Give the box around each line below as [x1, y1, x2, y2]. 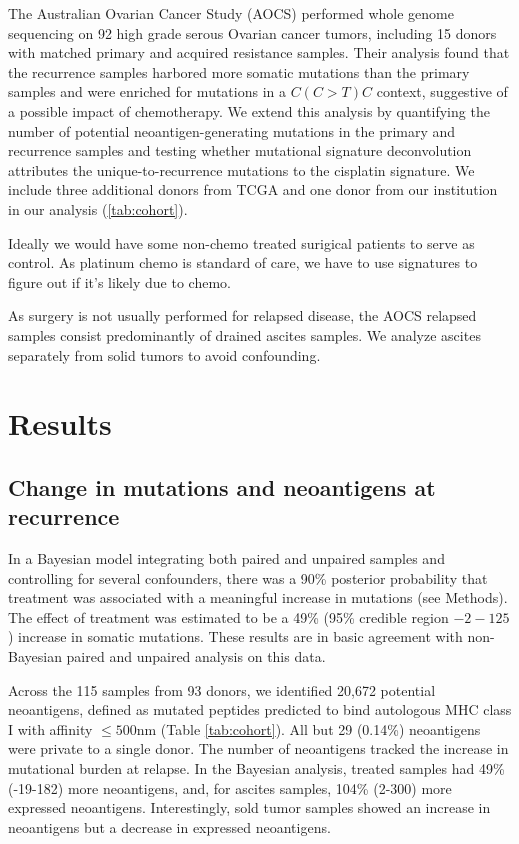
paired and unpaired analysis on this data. [66, 646, 326, 667]
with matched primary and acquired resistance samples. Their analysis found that [8, 42, 510, 63]
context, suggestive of [376, 81, 508, 102]
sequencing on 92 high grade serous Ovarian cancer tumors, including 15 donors [8, 22, 497, 43]
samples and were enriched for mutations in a [8, 81, 286, 102]
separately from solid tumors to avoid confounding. [8, 344, 321, 365]
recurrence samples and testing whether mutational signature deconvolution [8, 140, 472, 161]
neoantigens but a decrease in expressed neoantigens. [8, 816, 331, 837]
